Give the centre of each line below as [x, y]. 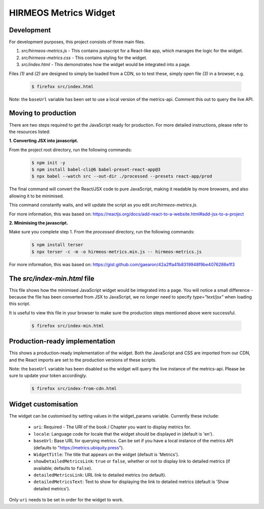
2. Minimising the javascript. [39, 223]
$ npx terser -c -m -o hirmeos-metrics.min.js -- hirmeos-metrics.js [117, 252]
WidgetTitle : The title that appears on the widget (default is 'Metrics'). [106, 454]
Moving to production [43, 113]
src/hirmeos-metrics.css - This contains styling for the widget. [84, 58]
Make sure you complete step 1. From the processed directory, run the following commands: [102, 232]
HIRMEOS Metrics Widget [62, 13]
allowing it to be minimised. [36, 196]
